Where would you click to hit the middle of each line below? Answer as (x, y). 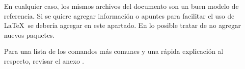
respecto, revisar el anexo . (44, 60)
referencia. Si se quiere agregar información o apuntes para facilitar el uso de (119, 15)
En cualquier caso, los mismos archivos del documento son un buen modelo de (121, 6)
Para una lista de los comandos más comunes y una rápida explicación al (114, 51)
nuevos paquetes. (29, 34)
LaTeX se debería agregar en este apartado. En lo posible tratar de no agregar (122, 25)
